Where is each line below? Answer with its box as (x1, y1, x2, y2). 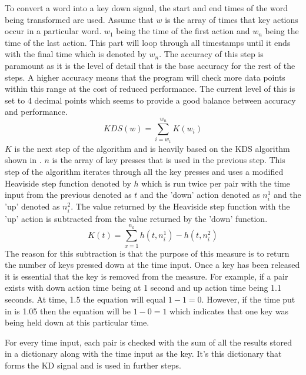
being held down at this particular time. (5, 316, 149, 328)
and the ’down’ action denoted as (140, 188, 260, 201)
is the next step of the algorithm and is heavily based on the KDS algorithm (14, 142, 290, 154)
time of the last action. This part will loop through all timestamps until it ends (5, 36, 291, 48)
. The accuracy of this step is (159, 48, 264, 60)
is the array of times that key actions (165, 13, 298, 25)
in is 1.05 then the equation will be (5, 304, 131, 317)
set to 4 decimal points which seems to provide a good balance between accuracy (5, 94, 296, 106)
